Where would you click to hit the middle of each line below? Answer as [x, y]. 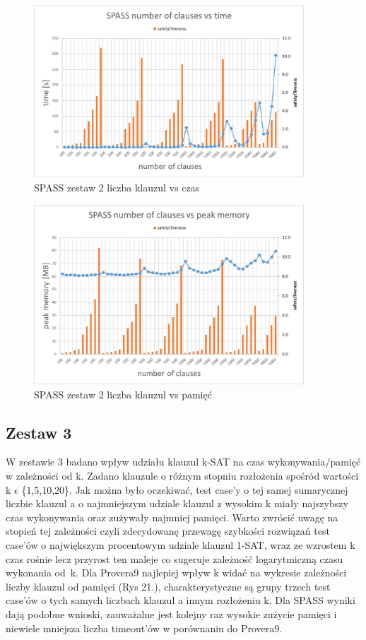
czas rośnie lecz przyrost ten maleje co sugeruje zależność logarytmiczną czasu [175, 558]
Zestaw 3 [39, 432]
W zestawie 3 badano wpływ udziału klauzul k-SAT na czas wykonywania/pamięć [183, 462]
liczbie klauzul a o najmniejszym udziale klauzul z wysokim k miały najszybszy [177, 503]
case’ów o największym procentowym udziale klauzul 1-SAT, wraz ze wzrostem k [181, 544]
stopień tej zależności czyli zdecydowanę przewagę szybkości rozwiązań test [168, 531]
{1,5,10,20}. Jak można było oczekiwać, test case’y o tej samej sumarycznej [185, 489]
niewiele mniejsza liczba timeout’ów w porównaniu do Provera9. [144, 628]
